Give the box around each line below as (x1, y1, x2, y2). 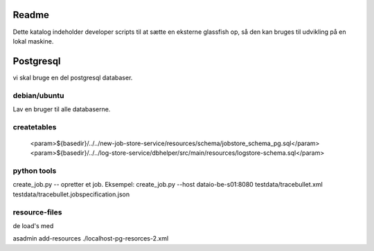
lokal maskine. (12, 37, 54, 45)
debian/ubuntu (12, 91, 64, 100)
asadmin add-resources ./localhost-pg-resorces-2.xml (12, 234, 169, 243)
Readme (12, 9, 50, 21)
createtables (12, 122, 57, 131)
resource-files (12, 207, 62, 217)
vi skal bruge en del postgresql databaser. (12, 73, 133, 82)
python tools (12, 166, 57, 176)
